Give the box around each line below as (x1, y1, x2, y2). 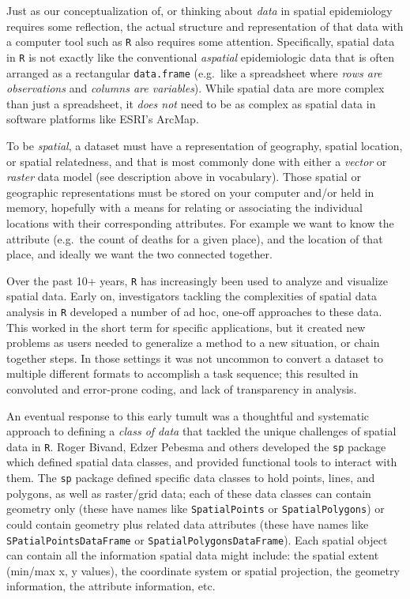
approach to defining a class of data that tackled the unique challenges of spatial (6, 423, 397, 439)
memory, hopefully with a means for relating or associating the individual (6, 199, 363, 216)
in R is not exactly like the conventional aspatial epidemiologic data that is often (6, 48, 395, 65)
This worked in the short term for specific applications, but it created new (6, 318, 366, 335)
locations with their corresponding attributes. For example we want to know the (6, 214, 394, 231)
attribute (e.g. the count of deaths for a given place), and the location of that (6, 230, 383, 247)
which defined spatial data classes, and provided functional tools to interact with (6, 454, 397, 470)
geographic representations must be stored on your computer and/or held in (6, 183, 374, 200)
